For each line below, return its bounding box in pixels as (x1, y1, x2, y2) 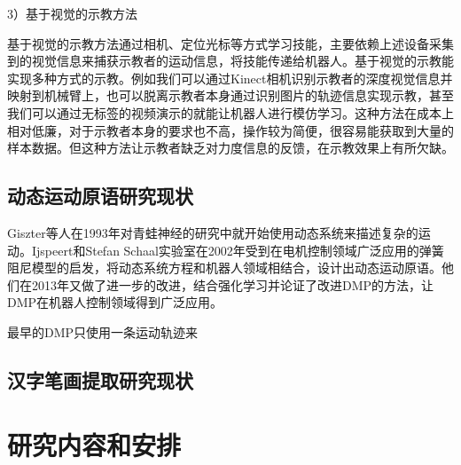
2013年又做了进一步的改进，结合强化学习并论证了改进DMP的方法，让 (31, 275, 434, 294)
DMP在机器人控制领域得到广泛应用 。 (7, 293, 223, 311)
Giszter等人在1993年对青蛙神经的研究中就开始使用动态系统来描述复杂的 (7, 223, 418, 241)
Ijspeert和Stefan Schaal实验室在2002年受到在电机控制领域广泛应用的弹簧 (31, 240, 444, 259)
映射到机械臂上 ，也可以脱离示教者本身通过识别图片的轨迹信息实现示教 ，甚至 (7, 86, 454, 105)
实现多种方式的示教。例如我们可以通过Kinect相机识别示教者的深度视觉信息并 (7, 68, 453, 87)
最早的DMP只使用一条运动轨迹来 (7, 322, 199, 341)
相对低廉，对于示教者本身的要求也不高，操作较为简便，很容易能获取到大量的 (7, 121, 454, 139)
